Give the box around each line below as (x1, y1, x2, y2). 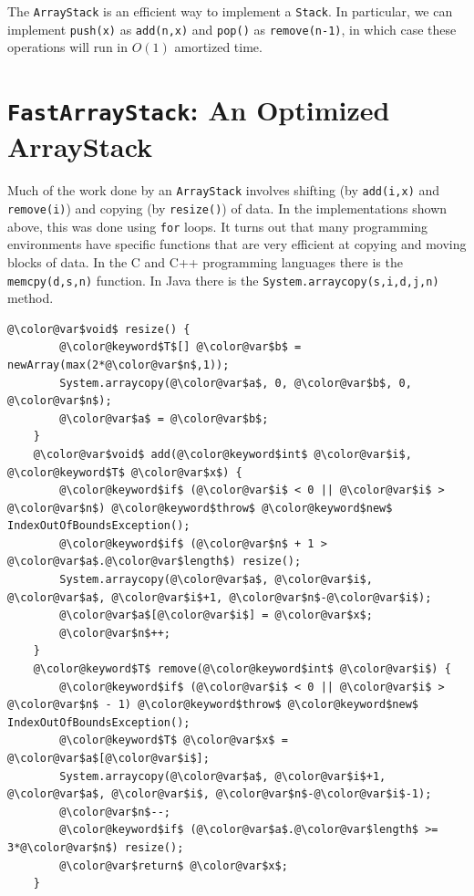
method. (7, 288, 54, 307)
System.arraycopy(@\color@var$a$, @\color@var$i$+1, (59, 769, 386, 783)
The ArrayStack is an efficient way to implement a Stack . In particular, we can (7, 2, 453, 20)
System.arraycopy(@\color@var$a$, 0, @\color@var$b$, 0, (59, 376, 412, 390)
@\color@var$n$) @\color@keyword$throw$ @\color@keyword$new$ (7, 501, 393, 515)
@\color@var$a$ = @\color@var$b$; (59, 412, 269, 425)
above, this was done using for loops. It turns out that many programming (7, 216, 428, 235)
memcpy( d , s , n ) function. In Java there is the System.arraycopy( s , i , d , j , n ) (7, 270, 439, 289)
